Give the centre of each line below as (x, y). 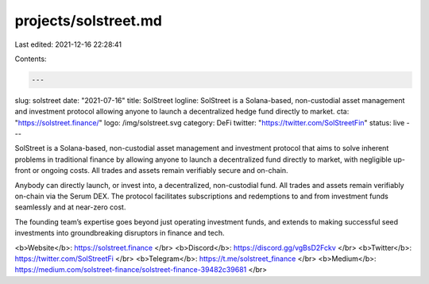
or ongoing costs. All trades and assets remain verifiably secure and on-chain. (160, 171)
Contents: (31, 59)
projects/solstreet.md (89, 21)
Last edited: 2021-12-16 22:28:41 (68, 44)
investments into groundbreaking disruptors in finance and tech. (120, 233)
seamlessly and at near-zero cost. (70, 207)
